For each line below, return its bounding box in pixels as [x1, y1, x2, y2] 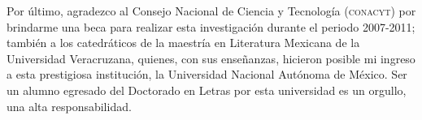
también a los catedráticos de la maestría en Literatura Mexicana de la [7, 34, 360, 51]
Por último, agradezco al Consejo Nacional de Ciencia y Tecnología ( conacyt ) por [7, 2, 416, 19]
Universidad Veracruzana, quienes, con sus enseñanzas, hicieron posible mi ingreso [7, 49, 415, 66]
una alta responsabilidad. [7, 97, 132, 114]
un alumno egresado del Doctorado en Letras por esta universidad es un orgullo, [7, 81, 407, 98]
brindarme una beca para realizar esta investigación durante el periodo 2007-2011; [7, 18, 415, 35]
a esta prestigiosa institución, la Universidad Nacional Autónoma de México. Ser [7, 66, 407, 83]
